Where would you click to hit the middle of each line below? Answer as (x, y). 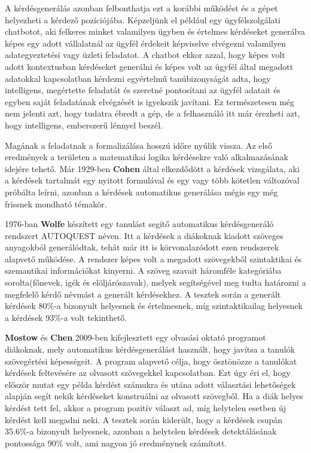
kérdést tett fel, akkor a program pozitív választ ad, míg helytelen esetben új (146, 408)
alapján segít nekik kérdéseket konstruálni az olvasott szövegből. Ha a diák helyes (154, 396)
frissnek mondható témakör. (56, 203)
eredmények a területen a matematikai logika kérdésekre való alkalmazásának (147, 157)
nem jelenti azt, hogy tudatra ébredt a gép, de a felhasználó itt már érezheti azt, (153, 113)
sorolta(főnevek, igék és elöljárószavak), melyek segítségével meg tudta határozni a (155, 282)
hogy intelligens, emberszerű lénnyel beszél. (84, 125)
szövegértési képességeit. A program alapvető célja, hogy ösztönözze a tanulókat (151, 361)
